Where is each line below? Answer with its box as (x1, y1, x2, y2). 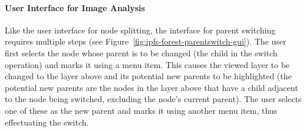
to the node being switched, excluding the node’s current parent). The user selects (5, 93, 302, 105)
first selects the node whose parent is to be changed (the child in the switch (5, 46, 278, 59)
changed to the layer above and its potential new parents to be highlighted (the (5, 70, 292, 82)
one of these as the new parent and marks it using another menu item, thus (5, 104, 278, 116)
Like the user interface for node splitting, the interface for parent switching (5, 23, 276, 36)
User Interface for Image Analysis (5, 1, 145, 13)
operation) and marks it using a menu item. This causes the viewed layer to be (5, 58, 290, 70)
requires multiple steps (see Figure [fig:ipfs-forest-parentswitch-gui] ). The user (5, 35, 287, 48)
